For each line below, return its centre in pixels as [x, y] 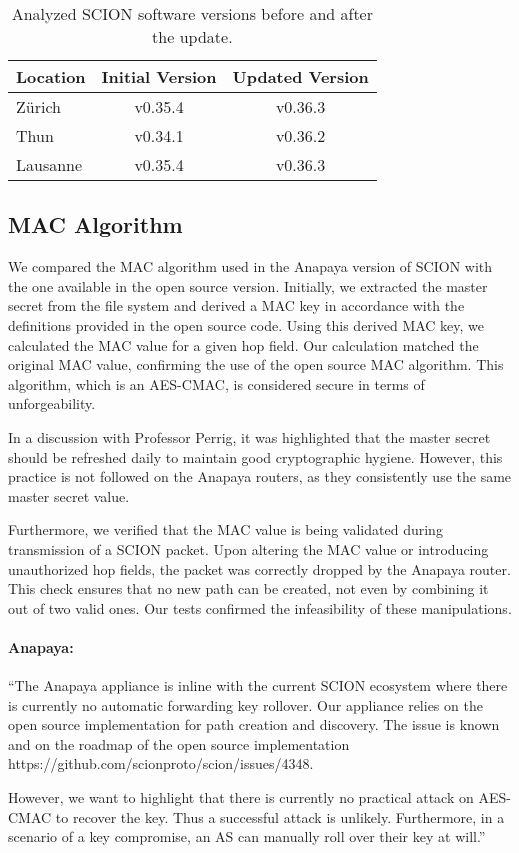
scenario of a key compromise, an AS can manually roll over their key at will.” [247, 836]
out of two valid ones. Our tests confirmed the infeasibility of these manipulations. [260, 607]
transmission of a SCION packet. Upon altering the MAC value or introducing [248, 548]
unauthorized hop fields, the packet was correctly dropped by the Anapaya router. [259, 568]
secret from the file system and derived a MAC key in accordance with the [236, 305]
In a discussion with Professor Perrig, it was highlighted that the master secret [249, 436]
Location [51, 76]
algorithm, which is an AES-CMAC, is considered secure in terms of [216, 383]
